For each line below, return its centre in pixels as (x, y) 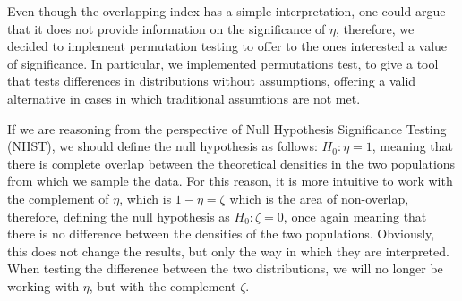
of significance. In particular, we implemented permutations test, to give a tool (223, 63)
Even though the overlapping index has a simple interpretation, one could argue (227, 11)
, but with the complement (163, 285)
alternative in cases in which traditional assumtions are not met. (184, 98)
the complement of (58, 198)
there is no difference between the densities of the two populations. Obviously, (221, 234)
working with (43, 285)
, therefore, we (375, 28)
